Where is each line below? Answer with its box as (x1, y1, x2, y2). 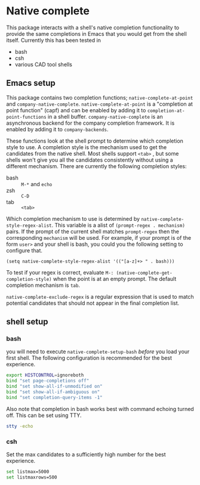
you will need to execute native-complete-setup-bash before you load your (6, 348, 190, 356)
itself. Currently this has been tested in (6, 36, 101, 44)
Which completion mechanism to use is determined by (6, 215, 140, 222)
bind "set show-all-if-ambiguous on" (6, 389, 100, 395)
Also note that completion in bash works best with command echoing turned (6, 405, 194, 412)
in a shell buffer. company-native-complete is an (47, 113, 163, 120)
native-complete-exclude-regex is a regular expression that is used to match (6, 293, 194, 300)
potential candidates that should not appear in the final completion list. (6, 299, 180, 307)
